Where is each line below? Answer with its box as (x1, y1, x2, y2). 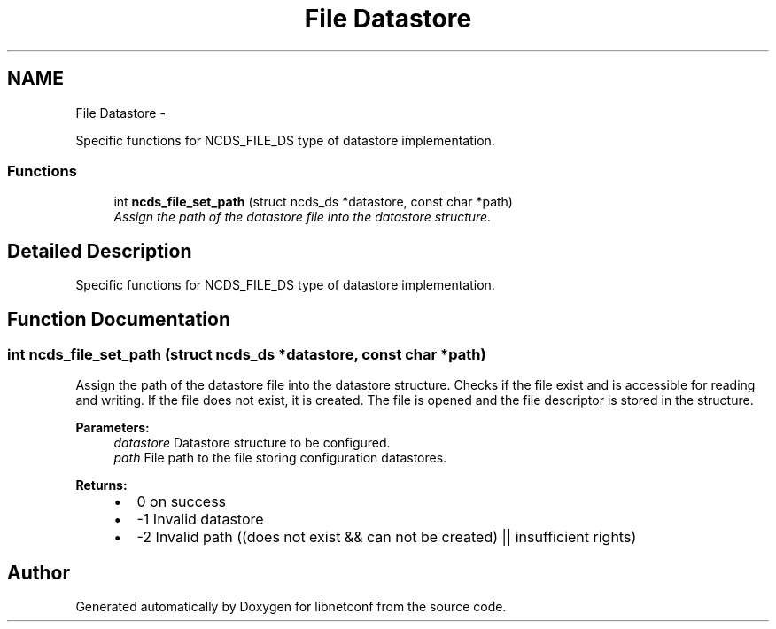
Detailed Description (7, 239, 192, 262)
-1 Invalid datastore (136, 510, 264, 529)
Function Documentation (7, 307, 230, 330)
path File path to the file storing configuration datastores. (113, 450, 447, 466)
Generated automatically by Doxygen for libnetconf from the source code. (75, 599, 507, 615)
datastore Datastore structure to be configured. (113, 435, 391, 451)
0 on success (136, 493, 227, 511)
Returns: (75, 478, 128, 493)
